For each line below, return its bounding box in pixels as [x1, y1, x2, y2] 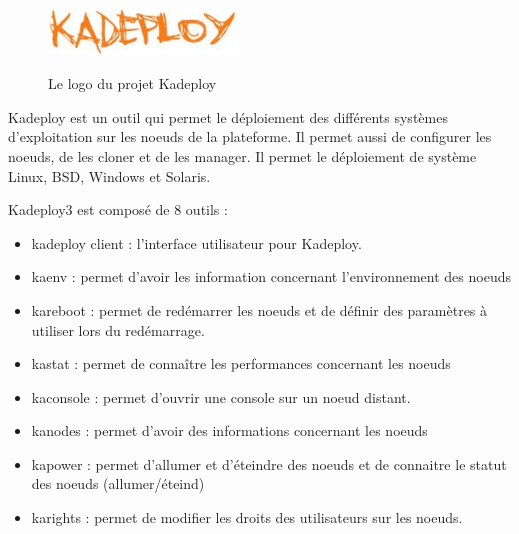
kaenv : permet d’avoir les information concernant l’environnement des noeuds [31, 266, 511, 287]
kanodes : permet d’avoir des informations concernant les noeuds [31, 420, 428, 441]
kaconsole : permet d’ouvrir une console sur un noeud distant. [31, 386, 411, 407]
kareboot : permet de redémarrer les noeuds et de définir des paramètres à [31, 299, 488, 320]
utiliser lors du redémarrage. [31, 319, 205, 340]
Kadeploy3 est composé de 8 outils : [8, 199, 228, 220]
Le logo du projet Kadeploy [48, 73, 217, 94]
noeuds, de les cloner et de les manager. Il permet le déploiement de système [8, 145, 477, 166]
